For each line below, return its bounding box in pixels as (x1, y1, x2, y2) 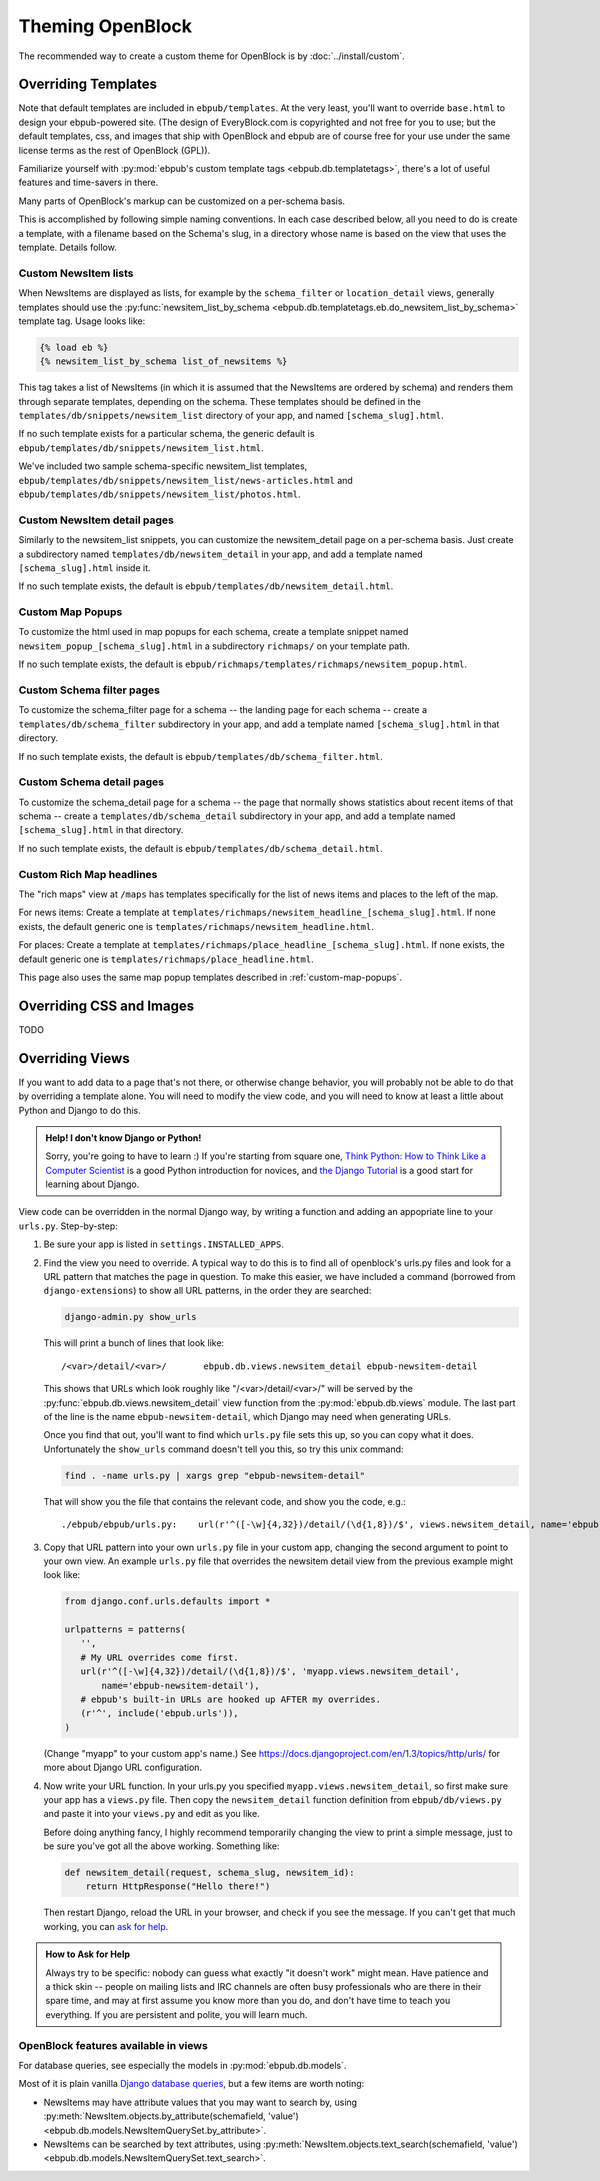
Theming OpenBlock (18, 15, 193, 37)
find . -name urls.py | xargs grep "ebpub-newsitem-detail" (64, 1470, 366, 1481)
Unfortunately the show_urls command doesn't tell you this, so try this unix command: (43, 1443, 404, 1455)
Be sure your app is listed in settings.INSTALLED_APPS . (43, 1238, 285, 1250)
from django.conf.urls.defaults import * (64, 1596, 271, 1607)
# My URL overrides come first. (80, 1651, 239, 1663)
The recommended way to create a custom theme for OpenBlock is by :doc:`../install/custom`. (18, 50, 405, 62)
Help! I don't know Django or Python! (45, 1131, 202, 1144)
